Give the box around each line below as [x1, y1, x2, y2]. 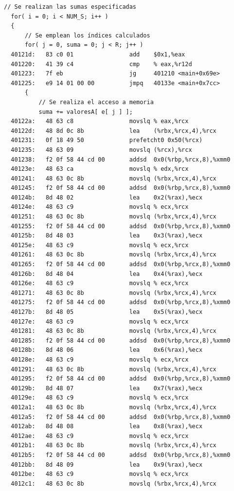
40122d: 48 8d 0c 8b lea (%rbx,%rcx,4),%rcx [11, 127, 216, 134]
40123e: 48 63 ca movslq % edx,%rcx [11, 165, 189, 173]
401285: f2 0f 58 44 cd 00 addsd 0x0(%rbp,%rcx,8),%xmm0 [11, 337, 231, 344]
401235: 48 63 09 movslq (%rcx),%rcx [11, 146, 192, 153]
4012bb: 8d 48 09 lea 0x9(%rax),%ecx [11, 461, 203, 468]
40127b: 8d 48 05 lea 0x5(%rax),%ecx [11, 309, 203, 315]
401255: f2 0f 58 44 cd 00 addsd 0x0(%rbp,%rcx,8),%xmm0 [11, 222, 231, 230]
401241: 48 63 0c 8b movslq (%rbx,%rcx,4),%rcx [11, 175, 216, 182]
